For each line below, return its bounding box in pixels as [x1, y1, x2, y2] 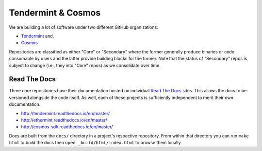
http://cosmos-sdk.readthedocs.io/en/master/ [21, 124, 113, 130]
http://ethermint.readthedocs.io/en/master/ [21, 117, 108, 123]
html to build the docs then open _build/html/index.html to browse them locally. [9, 140, 182, 146]
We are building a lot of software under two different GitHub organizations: [9, 24, 159, 30]
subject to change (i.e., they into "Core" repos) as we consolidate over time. [9, 62, 161, 68]
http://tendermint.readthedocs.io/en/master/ [21, 110, 110, 116]
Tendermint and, [21, 33, 54, 39]
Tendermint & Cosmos [9, 7, 101, 18]
